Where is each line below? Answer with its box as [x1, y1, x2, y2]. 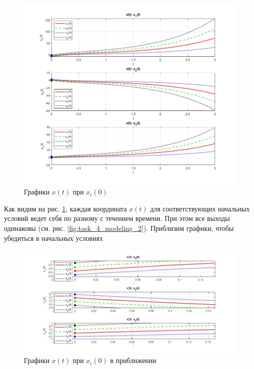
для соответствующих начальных [150, 203, 250, 213]
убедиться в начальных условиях [4, 232, 103, 243]
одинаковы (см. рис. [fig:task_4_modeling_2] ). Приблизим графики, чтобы [4, 222, 234, 233]
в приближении [110, 355, 156, 366]
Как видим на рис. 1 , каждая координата [4, 203, 127, 213]
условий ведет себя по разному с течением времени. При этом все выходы [4, 213, 230, 223]
